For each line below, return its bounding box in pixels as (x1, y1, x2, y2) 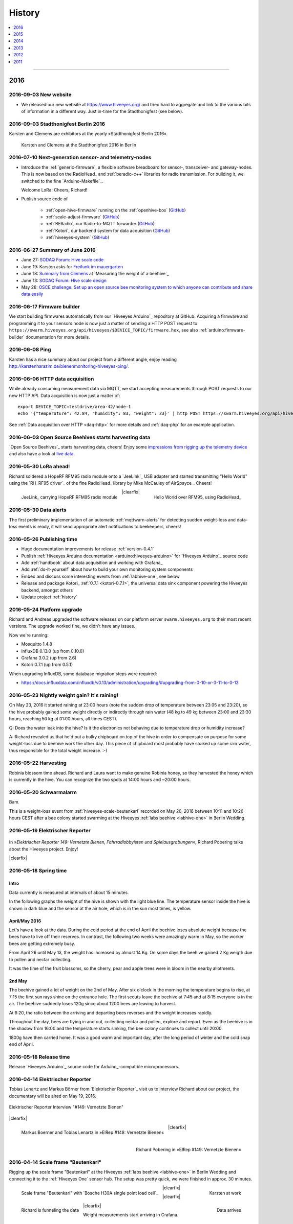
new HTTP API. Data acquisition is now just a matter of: (9, 392, 121, 399)
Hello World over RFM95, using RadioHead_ (153, 494, 241, 500)
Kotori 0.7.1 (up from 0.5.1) (21, 661, 73, 668)
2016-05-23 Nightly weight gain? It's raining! (9, 692, 119, 699)
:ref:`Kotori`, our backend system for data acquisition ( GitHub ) (45, 228, 170, 234)
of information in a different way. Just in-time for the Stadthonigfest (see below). (21, 108, 183, 115)
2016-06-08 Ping (9, 346, 51, 353)
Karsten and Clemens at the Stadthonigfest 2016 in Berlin (21, 142, 137, 148)
